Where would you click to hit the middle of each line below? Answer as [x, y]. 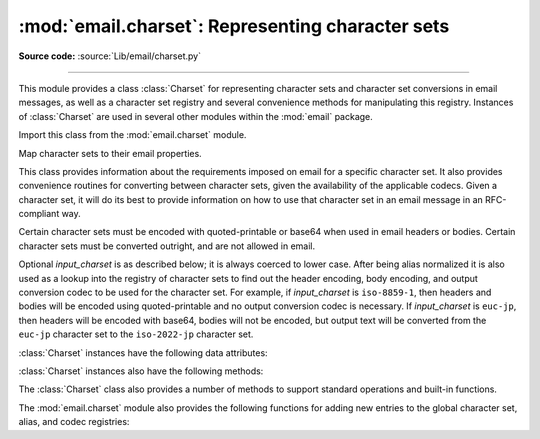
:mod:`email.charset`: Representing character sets [234, 26]
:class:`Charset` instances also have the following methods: [141, 371]
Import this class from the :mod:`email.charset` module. [132, 135]
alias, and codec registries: [74, 422]
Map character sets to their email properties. [110, 153]
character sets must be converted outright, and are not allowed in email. [166, 246]
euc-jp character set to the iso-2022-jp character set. [136, 334]
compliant [39, 214]
